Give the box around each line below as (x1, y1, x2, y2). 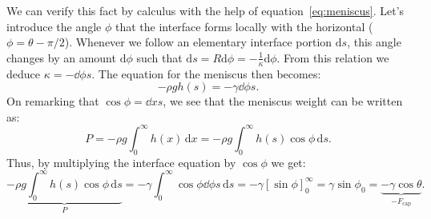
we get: (271, 153, 306, 170)
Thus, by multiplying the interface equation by (6, 153, 236, 170)
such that (136, 49, 183, 66)
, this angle (347, 34, 401, 50)
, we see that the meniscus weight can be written (163, 93, 403, 109)
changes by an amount (6, 49, 116, 66)
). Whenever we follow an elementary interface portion (64, 34, 332, 50)
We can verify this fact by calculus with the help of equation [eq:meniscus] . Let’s (6, 2, 405, 18)
